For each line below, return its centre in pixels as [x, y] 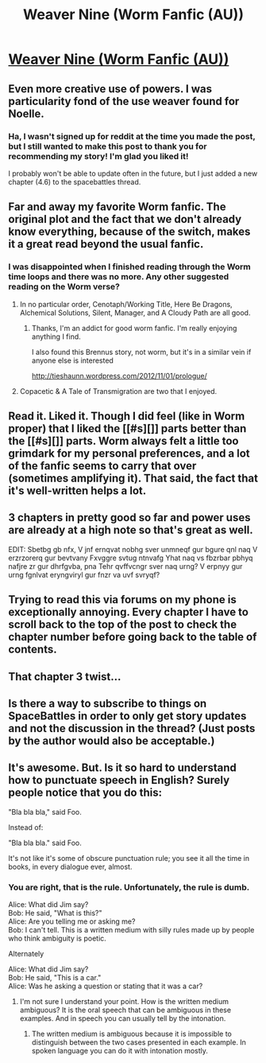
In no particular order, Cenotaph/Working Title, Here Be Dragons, [126, 304]
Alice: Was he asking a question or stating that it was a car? [106, 986]
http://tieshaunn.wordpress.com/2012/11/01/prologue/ [120, 376]
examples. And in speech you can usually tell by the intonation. [123, 1018]
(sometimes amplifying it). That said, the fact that [133, 478]
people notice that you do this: [85, 793]
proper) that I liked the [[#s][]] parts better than [127, 428]
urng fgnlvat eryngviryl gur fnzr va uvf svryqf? [84, 574]
